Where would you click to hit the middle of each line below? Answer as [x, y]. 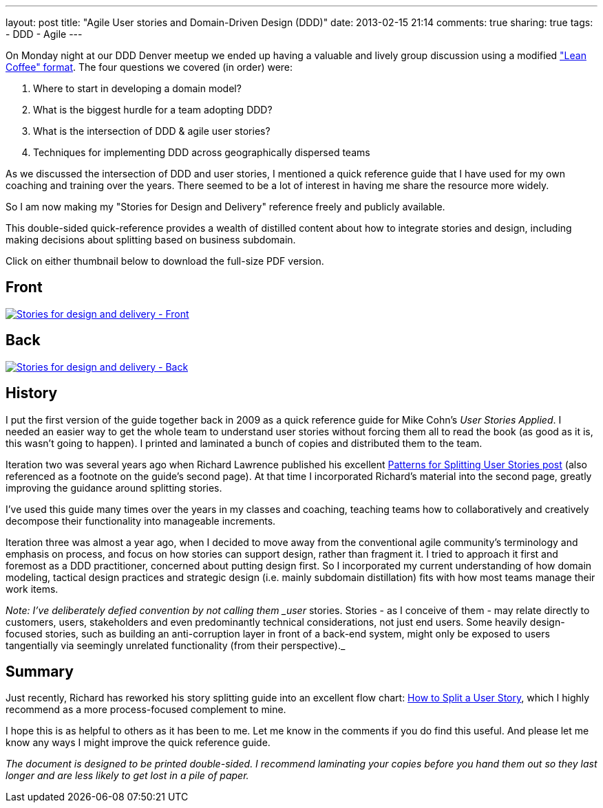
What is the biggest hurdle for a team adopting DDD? [153, 110]
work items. [32, 589]
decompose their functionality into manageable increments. [141, 521]
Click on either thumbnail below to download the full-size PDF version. [165, 261]
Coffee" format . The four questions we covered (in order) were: [149, 67]
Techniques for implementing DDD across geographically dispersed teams [202, 152]
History [32, 393]
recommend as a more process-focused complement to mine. [146, 710]
